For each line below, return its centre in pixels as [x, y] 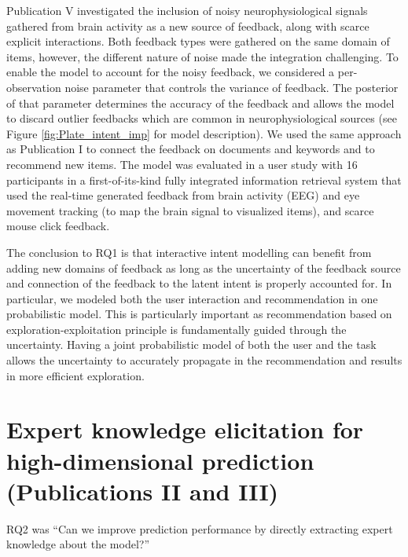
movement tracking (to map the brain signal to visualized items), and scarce [190, 210]
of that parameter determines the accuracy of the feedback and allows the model [200, 103]
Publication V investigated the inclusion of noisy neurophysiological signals [187, 10]
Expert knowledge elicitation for [185, 429]
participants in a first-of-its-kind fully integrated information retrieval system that [204, 180]
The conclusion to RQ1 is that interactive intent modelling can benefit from [189, 252]
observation [34, 87]
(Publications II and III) [143, 491]
